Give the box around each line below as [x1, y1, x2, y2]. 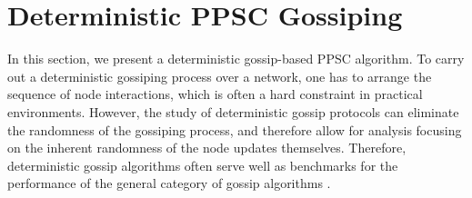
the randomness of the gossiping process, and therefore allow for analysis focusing [7, 120, 462, 139]
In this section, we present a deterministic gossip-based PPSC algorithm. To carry [7, 49, 465, 68]
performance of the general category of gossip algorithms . [7, 173, 331, 193]
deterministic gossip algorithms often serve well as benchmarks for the [7, 155, 398, 174]
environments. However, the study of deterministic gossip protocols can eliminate [7, 102, 459, 121]
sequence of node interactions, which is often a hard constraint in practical [7, 84, 423, 104]
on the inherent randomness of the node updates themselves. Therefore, [7, 138, 407, 157]
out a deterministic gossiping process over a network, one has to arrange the [7, 66, 432, 85]
